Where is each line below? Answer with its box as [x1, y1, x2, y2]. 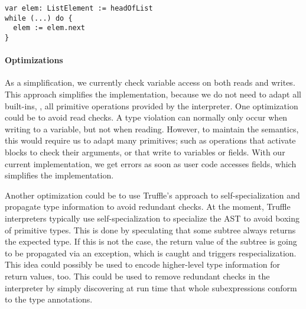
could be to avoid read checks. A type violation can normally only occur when [5, 111, 288, 123]
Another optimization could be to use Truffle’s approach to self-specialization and [5, 188, 300, 201]
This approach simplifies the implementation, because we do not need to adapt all [5, 88, 301, 100]
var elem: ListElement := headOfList [5, 4, 153, 12]
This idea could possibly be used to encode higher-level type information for [5, 258, 280, 271]
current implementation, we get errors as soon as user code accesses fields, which [5, 157, 297, 170]
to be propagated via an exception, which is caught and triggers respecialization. [5, 246, 297, 259]
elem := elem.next [13, 24, 86, 32]
